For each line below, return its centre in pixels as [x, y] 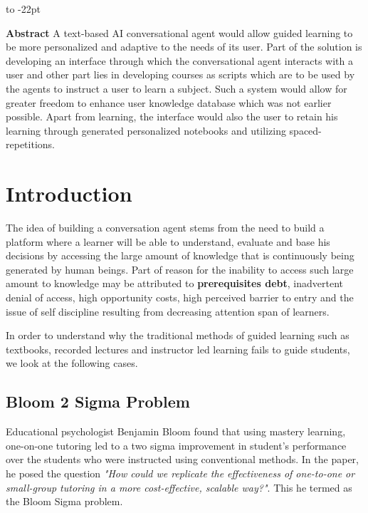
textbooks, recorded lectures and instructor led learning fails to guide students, [178, 349]
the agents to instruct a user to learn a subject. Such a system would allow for [177, 88]
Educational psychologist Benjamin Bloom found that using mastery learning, [176, 431]
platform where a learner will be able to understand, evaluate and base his [168, 241]
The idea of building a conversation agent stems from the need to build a [165, 228]
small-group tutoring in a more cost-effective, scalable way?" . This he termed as [179, 487]
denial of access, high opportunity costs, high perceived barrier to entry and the [180, 297]
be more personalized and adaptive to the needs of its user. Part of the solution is [184, 47]
